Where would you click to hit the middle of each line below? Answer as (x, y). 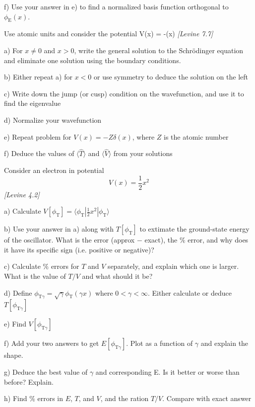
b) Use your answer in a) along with (59, 229)
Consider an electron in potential (54, 170)
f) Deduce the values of (39, 153)
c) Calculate (22, 266)
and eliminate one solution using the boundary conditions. (93, 60)
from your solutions (143, 153)
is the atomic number (196, 136)
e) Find (15, 324)
